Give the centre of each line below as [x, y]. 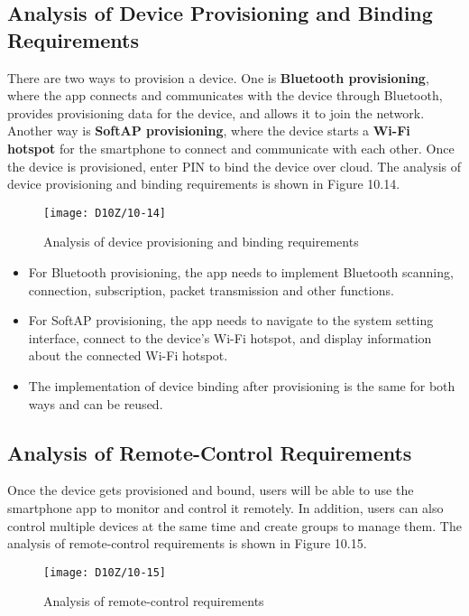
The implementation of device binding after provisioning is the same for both [242, 385]
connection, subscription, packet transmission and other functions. [211, 289]
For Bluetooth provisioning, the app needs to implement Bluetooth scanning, [241, 272]
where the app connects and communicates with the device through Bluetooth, [225, 95]
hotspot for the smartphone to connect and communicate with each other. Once [231, 148]
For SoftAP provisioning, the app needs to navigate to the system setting [231, 320]
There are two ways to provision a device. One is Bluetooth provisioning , [218, 77]
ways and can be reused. [96, 403]
